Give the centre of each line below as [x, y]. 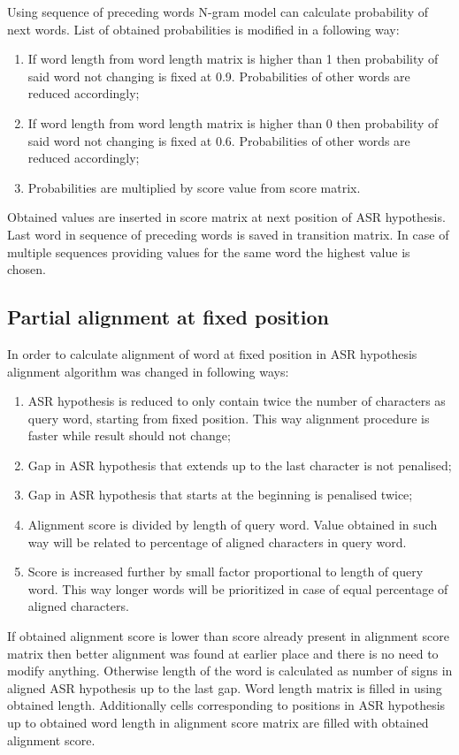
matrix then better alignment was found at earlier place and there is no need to [223, 653]
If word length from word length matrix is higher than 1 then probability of [233, 59]
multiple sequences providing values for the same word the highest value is [209, 252]
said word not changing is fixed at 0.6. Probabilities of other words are [219, 140]
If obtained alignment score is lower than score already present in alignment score [228, 636]
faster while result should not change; [129, 435]
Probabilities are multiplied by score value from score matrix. [194, 187]
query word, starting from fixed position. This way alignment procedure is [229, 418]
